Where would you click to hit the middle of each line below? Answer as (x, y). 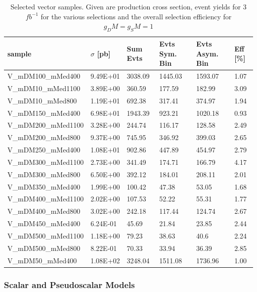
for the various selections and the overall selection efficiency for (136, 16)
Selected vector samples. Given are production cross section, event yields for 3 (128, 6)
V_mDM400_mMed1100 (46, 199)
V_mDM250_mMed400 (44, 150)
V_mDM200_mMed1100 (46, 125)
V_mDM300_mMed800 (44, 174)
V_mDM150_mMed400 (44, 113)
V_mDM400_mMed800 (44, 211)
